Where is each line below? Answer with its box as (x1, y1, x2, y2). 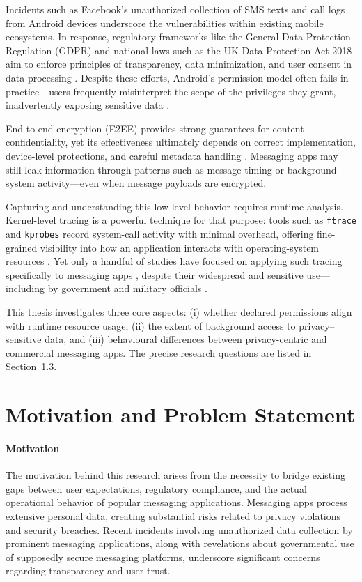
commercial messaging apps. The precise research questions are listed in (6, 345, 312, 360)
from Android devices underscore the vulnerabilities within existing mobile (6, 15, 324, 30)
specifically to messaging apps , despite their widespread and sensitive (6, 267, 304, 282)
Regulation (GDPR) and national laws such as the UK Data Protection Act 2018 (6, 43, 352, 57)
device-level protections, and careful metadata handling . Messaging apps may (6, 148, 338, 162)
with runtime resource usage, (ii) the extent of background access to (6, 318, 296, 332)
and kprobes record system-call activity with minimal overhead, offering (6, 226, 314, 240)
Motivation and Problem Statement (6, 400, 356, 429)
